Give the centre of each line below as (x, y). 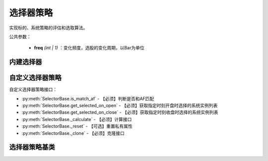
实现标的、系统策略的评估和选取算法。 (48, 28)
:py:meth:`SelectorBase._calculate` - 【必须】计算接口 (77, 119)
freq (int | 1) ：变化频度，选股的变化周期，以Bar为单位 (89, 48)
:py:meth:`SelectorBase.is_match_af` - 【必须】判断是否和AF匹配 (88, 98)
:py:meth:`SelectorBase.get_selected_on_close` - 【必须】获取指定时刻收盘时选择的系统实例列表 (120, 112)
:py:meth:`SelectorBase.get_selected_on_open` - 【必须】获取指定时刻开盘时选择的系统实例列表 (120, 106)
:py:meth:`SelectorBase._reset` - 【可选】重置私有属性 (77, 126)
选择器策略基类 (32, 147)
